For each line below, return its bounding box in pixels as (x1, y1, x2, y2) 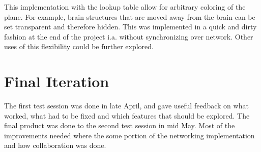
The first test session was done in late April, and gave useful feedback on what (4, 100, 249, 111)
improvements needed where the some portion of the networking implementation (4, 130, 255, 140)
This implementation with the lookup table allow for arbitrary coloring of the (4, 2, 246, 12)
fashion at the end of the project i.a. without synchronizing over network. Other (4, 31, 253, 42)
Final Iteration (4, 71, 109, 92)
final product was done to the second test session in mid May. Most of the (4, 120, 235, 131)
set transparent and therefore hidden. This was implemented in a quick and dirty (4, 21, 257, 32)
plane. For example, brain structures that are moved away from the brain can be (4, 11, 255, 22)
